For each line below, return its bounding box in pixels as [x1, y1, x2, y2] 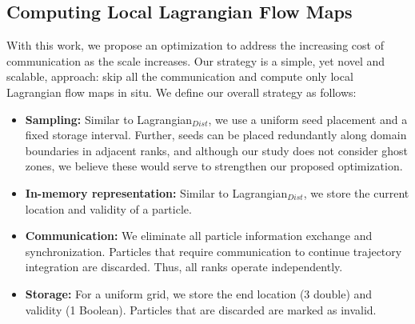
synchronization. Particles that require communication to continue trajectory [25, 242, 402, 259]
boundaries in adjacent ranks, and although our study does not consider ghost [25, 142, 409, 158]
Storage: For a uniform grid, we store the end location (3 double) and [25, 285, 373, 302]
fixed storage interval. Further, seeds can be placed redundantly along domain [25, 126, 407, 143]
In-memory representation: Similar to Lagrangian [25, 184, 288, 201]
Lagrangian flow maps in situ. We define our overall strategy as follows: [6, 83, 357, 100]
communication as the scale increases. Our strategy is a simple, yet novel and [6, 52, 385, 69]
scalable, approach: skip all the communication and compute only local [6, 68, 353, 85]
